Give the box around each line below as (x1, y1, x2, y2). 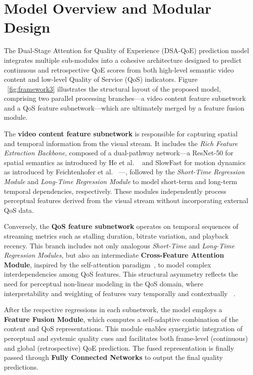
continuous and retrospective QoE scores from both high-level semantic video (4, 64, 234, 75)
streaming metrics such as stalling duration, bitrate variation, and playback (4, 231, 229, 241)
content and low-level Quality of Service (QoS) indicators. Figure (4, 74, 198, 84)
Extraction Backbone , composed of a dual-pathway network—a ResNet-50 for (4, 148, 234, 158)
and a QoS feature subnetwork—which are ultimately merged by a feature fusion (4, 102, 245, 112)
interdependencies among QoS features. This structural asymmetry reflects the (4, 269, 238, 279)
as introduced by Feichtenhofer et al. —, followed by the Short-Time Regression (4, 167, 245, 177)
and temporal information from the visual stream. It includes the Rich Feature (4, 138, 238, 148)
